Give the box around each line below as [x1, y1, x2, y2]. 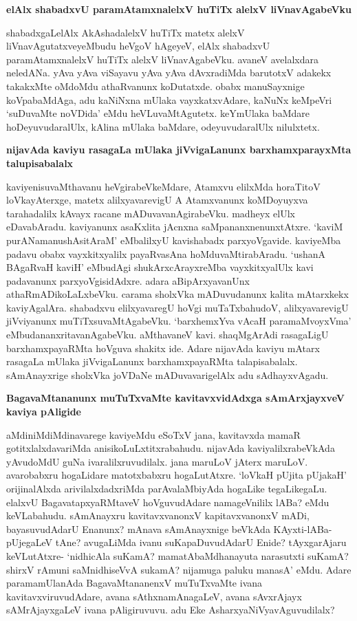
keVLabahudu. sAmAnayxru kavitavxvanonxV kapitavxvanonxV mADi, [6, 508, 310, 523]
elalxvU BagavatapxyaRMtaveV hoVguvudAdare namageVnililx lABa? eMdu [6, 494, 329, 509]
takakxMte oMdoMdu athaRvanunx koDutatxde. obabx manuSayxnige [6, 78, 305, 93]
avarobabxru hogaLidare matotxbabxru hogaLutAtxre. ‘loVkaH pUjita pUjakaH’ [6, 468, 347, 482]
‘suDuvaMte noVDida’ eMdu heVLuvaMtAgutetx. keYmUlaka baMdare [6, 106, 310, 120]
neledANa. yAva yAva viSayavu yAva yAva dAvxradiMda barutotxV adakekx [6, 65, 332, 80]
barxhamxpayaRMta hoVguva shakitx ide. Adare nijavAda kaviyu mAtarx [6, 340, 320, 355]
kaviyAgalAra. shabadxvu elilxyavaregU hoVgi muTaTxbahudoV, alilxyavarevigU [6, 300, 349, 314]
